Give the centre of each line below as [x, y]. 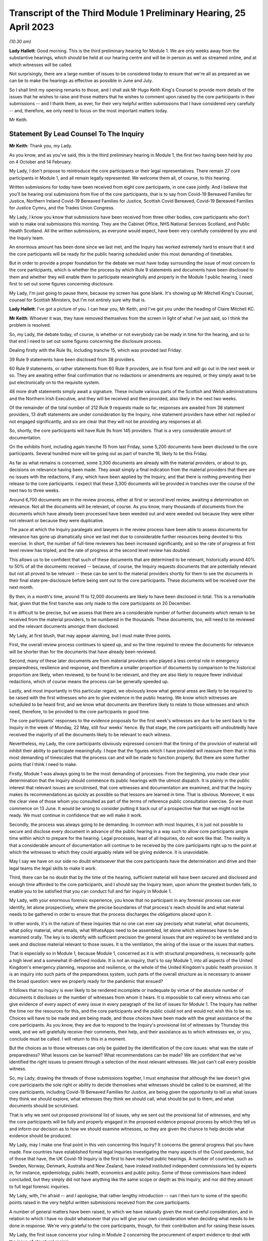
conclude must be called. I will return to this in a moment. [68, 1039]
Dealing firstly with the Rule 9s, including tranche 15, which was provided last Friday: [96, 350]
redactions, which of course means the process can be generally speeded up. [89, 682]
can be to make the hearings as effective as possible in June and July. [81, 81]
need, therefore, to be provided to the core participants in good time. [79, 711]
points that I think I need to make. [43, 764]
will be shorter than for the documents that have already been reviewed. [83, 652]
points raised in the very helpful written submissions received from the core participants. [100, 1203]
